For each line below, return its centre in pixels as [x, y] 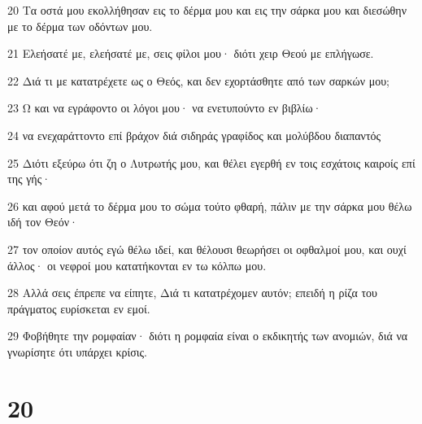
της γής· [29, 179]
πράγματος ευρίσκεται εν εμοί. [79, 308]
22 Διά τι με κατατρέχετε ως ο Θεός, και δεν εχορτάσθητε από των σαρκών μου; [198, 80]
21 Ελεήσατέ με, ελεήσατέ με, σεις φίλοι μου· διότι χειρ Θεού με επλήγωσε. [191, 53]
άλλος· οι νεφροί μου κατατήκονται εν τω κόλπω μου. [137, 265]
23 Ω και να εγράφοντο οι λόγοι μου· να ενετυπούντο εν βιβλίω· [165, 108]
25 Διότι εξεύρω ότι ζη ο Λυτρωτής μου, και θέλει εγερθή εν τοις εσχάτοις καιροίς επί [211, 162]
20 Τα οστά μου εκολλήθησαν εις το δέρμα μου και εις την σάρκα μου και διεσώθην [207, 10]
